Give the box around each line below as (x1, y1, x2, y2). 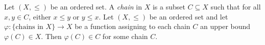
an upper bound (200, 21, 251, 31)
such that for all (210, 1, 261, 11)
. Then (41, 30, 62, 41)
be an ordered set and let (149, 11, 228, 21)
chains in (15, 23, 43, 31)
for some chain (102, 30, 148, 41)
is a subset (152, 1, 185, 11)
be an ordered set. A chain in (50, 1, 142, 11)
